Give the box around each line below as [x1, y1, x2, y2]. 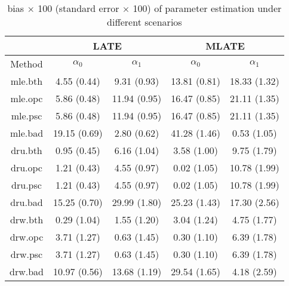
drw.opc [10, 230, 44, 244]
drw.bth [10, 213, 44, 226]
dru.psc [11, 178, 42, 192]
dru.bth [11, 143, 42, 157]
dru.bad [10, 195, 43, 209]
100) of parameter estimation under [133, 1, 282, 15]
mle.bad [10, 126, 44, 140]
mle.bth [10, 74, 43, 88]
